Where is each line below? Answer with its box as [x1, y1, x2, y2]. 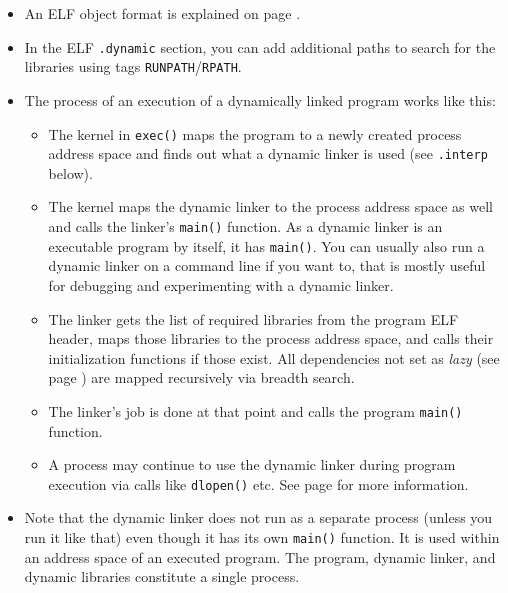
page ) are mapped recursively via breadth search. [48, 367, 355, 388]
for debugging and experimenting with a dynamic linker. [48, 274, 394, 295]
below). [48, 162, 93, 183]
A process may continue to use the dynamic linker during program [48, 454, 456, 475]
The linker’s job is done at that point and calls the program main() [48, 400, 463, 421]
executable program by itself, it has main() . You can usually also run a [48, 235, 485, 256]
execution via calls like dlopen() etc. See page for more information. [48, 473, 469, 494]
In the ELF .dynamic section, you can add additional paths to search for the [24, 36, 496, 57]
